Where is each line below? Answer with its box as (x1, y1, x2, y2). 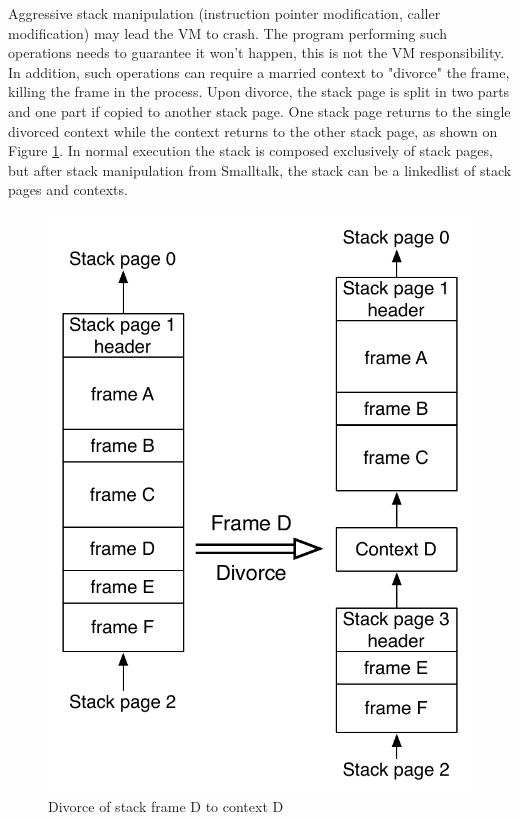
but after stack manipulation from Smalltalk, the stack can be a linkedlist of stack (8, 159, 512, 180)
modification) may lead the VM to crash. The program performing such (8, 22, 448, 43)
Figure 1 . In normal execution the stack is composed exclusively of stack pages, (8, 140, 493, 161)
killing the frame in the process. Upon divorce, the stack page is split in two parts (8, 81, 510, 102)
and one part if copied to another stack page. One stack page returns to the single (8, 100, 511, 121)
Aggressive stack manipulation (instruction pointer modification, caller (8, 3, 441, 23)
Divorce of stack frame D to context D (48, 796, 284, 817)
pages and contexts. (8, 179, 128, 200)
